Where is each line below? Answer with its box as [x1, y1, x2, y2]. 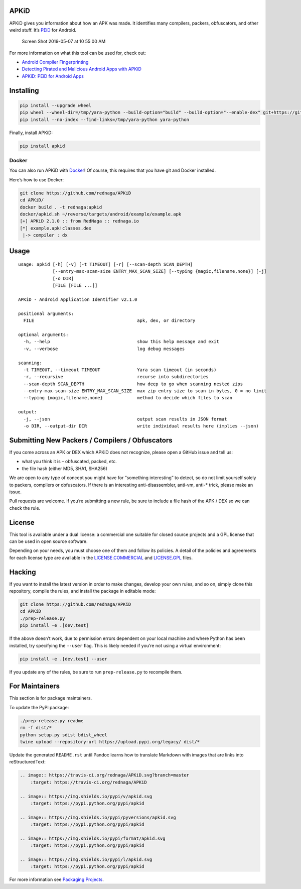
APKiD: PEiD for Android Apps [22, 73, 84, 79]
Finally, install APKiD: [9, 130, 53, 136]
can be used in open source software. [9, 538, 88, 544]
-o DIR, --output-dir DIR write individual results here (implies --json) [23, 423, 259, 429]
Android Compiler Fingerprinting [22, 59, 89, 65]
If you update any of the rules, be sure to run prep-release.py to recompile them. [9, 669, 183, 675]
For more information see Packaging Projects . [9, 876, 104, 882]
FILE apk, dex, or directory [23, 318, 196, 323]
